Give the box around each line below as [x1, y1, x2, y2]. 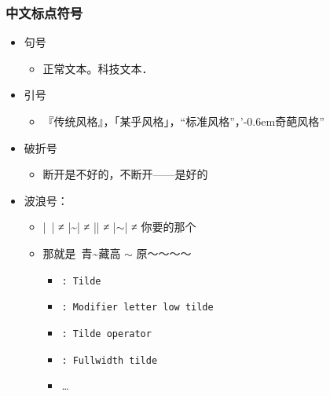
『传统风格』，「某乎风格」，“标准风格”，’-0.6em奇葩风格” [42, 113, 324, 129]
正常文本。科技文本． [42, 60, 153, 76]
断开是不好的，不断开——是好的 [42, 166, 208, 182]
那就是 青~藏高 [42, 244, 121, 261]
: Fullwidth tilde [61, 354, 158, 366]
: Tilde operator [61, 328, 152, 339]
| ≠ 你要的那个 [124, 218, 196, 235]
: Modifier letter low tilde [61, 302, 214, 313]
